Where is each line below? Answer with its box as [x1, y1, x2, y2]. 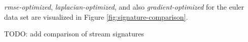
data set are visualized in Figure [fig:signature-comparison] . [4, 11, 188, 22]
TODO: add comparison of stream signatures [4, 28, 144, 39]
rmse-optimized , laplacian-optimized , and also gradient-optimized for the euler [4, 2, 244, 12]
